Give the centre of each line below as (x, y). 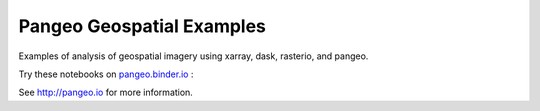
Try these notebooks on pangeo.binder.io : (106, 74)
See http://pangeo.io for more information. (106, 92)
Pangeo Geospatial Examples (142, 26)
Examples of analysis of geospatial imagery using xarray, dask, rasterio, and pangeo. (193, 56)
